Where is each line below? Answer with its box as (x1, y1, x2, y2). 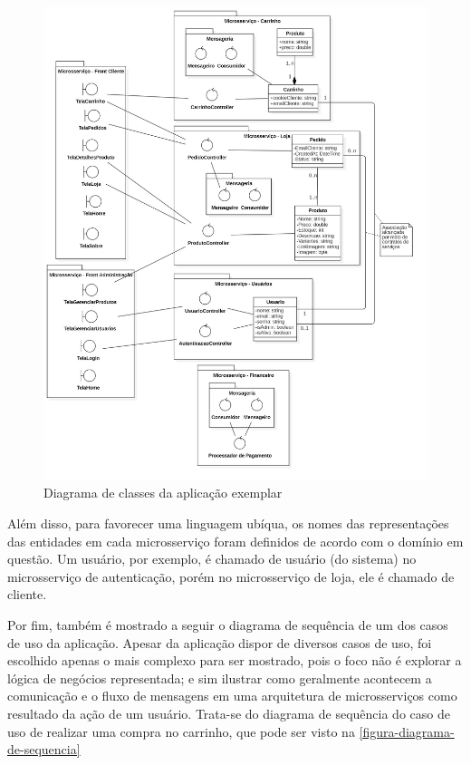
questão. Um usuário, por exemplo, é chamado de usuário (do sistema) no (7, 549, 417, 568)
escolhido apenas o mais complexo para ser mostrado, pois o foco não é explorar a (7, 651, 462, 670)
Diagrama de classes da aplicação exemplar (43, 483, 283, 502)
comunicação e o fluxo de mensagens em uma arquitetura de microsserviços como (7, 686, 457, 705)
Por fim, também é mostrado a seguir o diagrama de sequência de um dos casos (7, 615, 448, 634)
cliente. (7, 585, 47, 604)
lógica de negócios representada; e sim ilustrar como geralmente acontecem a (7, 668, 432, 687)
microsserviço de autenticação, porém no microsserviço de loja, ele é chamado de (7, 566, 455, 586)
